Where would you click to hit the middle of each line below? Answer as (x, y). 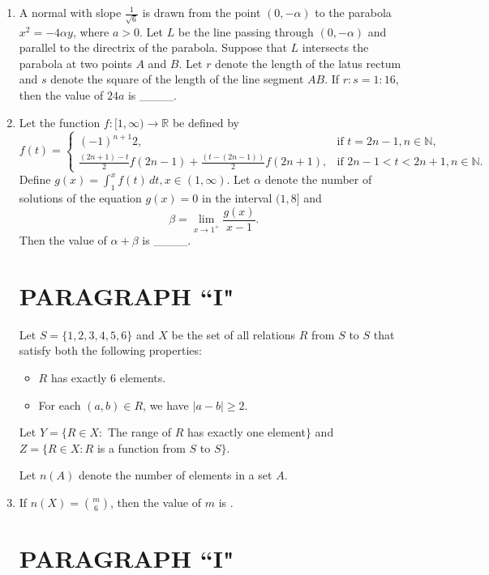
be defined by (206, 122)
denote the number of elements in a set (175, 475)
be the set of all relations (234, 334)
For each (60, 405)
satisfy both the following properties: (110, 350)
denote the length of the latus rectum (308, 63)
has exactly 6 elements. (108, 378)
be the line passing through (246, 31)
